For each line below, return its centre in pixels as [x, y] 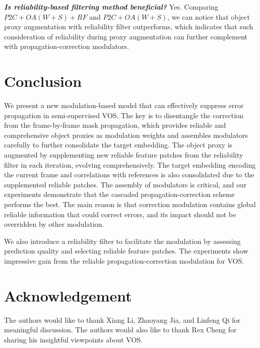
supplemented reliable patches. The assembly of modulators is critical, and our [125, 184]
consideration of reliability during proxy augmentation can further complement [126, 36]
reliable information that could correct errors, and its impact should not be [120, 214]
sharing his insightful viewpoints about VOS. [73, 339]
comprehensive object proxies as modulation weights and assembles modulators [126, 135]
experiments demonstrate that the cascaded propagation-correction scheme [119, 194]
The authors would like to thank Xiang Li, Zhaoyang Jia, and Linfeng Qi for [122, 319]
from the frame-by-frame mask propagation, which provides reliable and [115, 125]
